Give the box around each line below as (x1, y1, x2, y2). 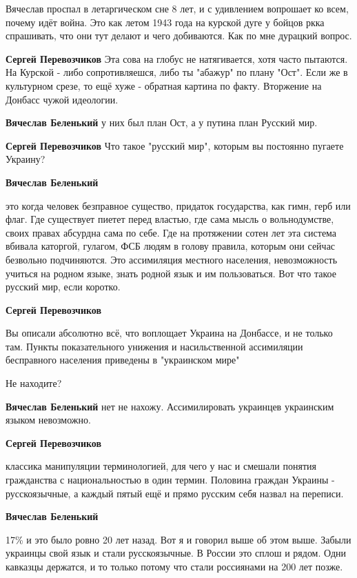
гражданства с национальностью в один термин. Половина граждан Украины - (6, 472, 335, 487)
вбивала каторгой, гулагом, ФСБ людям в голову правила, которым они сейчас (6, 239, 336, 253)
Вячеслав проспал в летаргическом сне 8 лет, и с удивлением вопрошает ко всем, (6, 1, 349, 15)
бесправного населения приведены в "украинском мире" (6, 352, 240, 367)
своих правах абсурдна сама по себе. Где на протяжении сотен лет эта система (6, 225, 337, 239)
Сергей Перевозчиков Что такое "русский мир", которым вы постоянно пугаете (6, 138, 344, 152)
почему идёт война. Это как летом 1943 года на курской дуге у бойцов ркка (6, 14, 325, 29)
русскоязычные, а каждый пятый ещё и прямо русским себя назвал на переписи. (6, 486, 344, 500)
